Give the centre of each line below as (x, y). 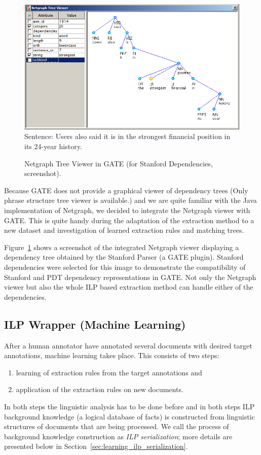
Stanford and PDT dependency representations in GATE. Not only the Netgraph (130, 277)
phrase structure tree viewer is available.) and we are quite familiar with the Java (130, 200)
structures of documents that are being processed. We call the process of (117, 426)
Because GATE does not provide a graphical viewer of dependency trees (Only (126, 190)
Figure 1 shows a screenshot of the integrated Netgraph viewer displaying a (122, 247)
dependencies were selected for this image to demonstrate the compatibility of (125, 267)
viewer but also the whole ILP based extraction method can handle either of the (129, 287)
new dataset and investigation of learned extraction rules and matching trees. (124, 230)
